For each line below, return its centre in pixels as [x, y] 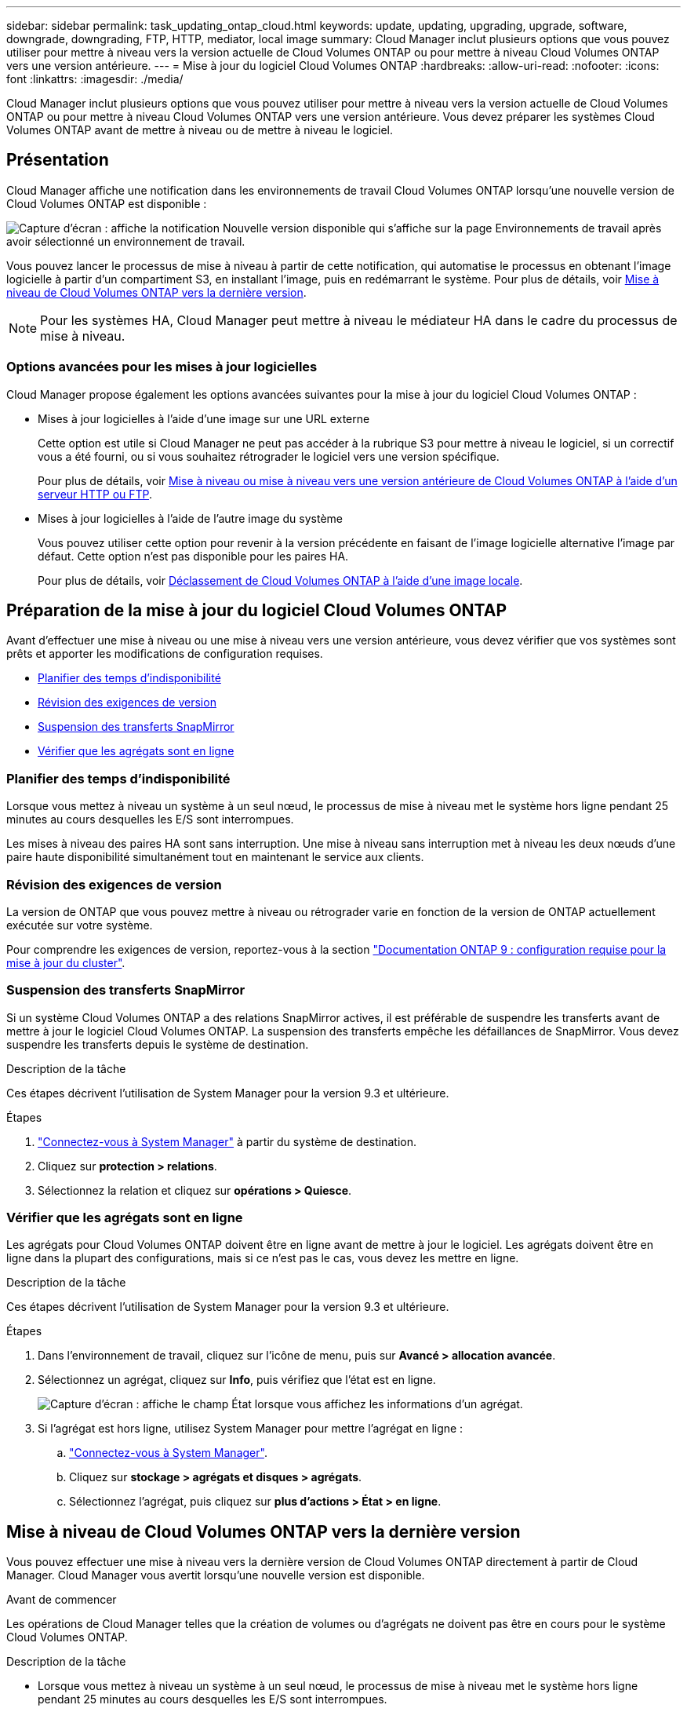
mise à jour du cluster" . [66, 962]
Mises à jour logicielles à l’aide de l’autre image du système [190, 518]
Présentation [58, 160]
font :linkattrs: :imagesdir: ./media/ [95, 79]
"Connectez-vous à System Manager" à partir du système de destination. [227, 1141]
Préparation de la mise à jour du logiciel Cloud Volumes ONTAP [257, 611]
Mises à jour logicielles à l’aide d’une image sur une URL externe [204, 418]
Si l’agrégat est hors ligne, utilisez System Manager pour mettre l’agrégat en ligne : [251, 1429]
